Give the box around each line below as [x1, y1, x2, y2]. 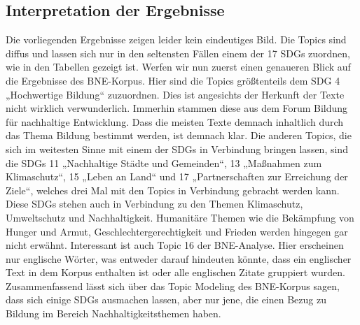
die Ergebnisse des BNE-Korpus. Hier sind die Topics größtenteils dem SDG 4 [6, 73, 340, 87]
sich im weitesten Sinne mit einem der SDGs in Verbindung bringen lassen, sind [6, 141, 348, 156]
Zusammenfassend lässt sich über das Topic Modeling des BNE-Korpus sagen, [6, 278, 340, 293]
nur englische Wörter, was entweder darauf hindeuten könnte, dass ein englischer [6, 251, 352, 266]
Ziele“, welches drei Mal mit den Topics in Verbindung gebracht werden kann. [6, 182, 340, 197]
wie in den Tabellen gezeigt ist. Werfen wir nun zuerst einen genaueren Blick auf [6, 59, 351, 74]
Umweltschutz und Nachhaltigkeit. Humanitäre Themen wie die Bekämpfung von [6, 210, 354, 224]
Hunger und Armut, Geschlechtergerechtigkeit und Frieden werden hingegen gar [6, 224, 348, 238]
